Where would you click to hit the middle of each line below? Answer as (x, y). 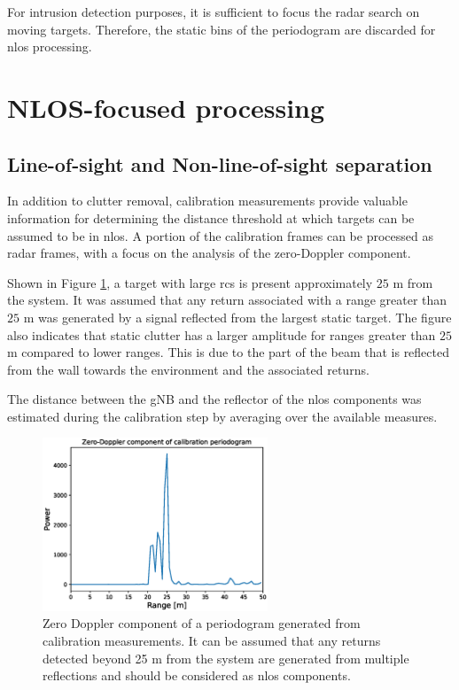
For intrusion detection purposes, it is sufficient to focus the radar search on (214, 12)
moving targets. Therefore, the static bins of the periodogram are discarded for (222, 29)
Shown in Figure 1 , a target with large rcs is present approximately (190, 282)
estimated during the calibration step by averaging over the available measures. (222, 416)
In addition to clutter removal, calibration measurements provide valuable (207, 201)
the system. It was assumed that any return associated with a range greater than (227, 300)
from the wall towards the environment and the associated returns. (188, 369)
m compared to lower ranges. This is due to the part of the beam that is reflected (229, 352)
